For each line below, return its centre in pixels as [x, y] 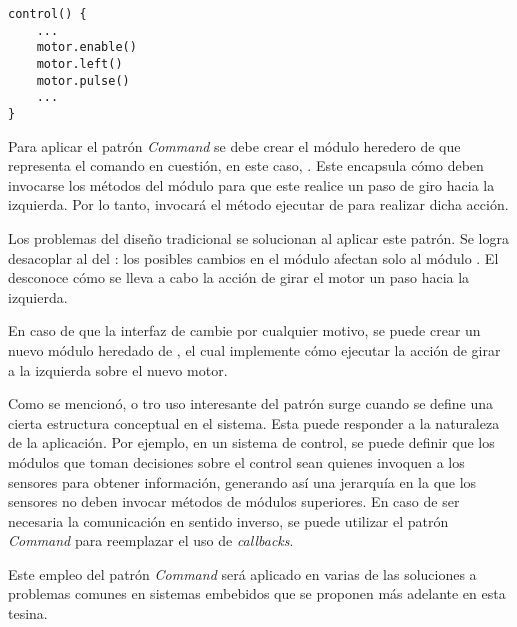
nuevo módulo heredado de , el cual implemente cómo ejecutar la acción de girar [254, 349]
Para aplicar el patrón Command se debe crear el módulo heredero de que [234, 145]
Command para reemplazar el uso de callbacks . [151, 540]
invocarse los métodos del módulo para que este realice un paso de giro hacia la [251, 184]
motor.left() [79, 63]
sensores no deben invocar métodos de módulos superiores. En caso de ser [234, 501]
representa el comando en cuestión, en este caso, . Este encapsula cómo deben [246, 165]
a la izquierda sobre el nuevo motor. [118, 369]
